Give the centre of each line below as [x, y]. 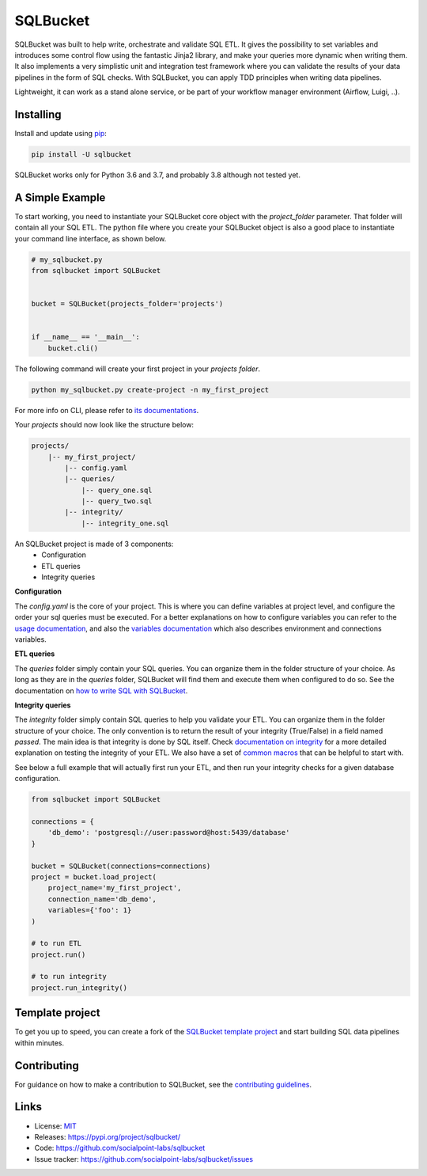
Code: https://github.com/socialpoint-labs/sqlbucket [120, 1148]
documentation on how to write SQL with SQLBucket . [101, 690]
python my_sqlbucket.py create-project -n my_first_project [150, 389]
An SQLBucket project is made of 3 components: [94, 544]
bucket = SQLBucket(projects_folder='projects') [127, 304]
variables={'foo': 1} [90, 910]
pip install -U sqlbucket [81, 154]
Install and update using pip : [60, 134]
